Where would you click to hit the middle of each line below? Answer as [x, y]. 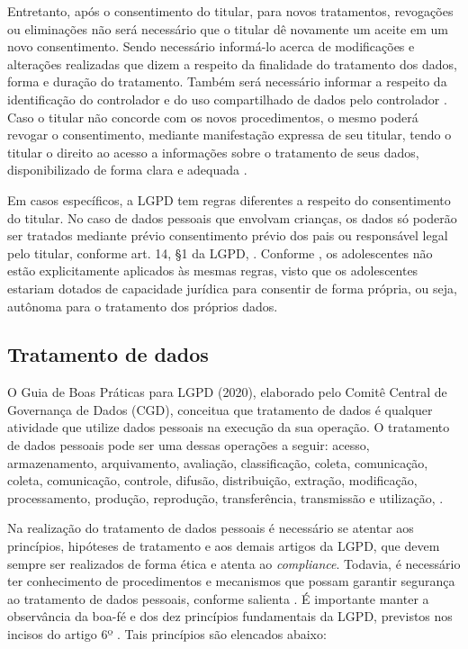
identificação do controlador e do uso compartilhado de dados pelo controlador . [227, 99]
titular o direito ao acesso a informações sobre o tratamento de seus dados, [213, 152]
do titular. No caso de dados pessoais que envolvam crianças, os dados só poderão [232, 217]
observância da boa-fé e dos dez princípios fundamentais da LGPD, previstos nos [230, 616]
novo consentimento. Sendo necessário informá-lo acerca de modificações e [211, 46]
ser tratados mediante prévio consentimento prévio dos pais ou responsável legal [228, 235]
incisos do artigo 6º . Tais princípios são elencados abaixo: [167, 634]
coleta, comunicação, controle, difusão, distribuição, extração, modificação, [212, 480]
